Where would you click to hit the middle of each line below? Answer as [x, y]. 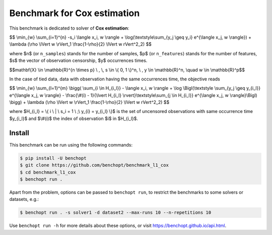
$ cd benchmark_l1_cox [48, 172]
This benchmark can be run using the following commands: [71, 145]
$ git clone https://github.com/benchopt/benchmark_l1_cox [94, 165]
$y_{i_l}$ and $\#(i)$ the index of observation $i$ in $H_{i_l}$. [74, 119]
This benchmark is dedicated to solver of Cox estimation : [69, 28]
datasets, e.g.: [24, 199]
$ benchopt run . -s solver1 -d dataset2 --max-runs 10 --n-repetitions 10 [116, 213]
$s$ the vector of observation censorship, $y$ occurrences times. [78, 61]
